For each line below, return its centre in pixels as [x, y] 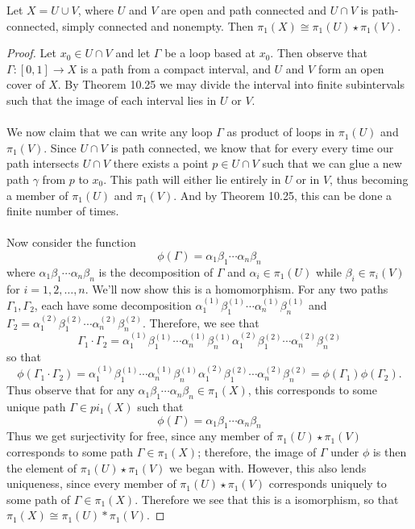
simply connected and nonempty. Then [158, 25]
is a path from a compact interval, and [175, 68]
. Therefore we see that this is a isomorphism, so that [267, 499]
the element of [42, 467]
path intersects [43, 163]
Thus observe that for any [71, 390]
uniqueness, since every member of [91, 483]
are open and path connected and [243, 10]
